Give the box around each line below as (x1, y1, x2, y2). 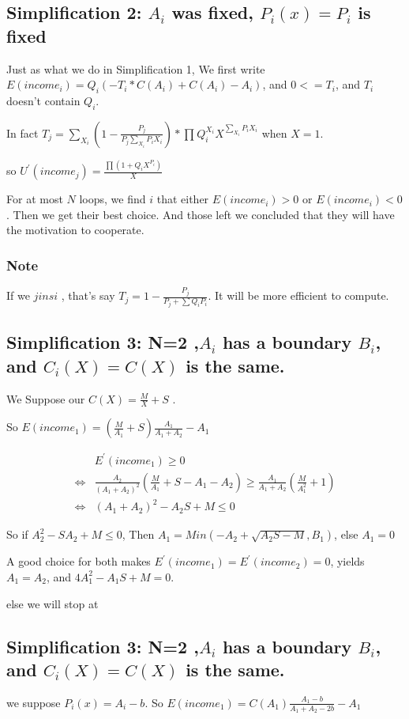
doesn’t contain (6, 92, 81, 108)
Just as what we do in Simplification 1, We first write (6, 60, 265, 77)
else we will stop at (6, 595, 99, 611)
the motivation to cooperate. (6, 221, 144, 238)
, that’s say (61, 287, 115, 304)
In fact (6, 124, 39, 141)
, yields (330, 553, 365, 570)
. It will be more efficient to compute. (208, 287, 389, 304)
